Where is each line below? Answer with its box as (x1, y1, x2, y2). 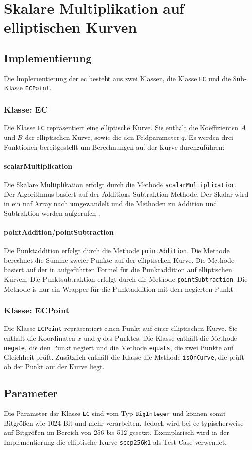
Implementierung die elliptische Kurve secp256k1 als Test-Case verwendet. (4, 436, 227, 447)
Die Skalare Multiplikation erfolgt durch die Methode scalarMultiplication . (4, 179, 237, 189)
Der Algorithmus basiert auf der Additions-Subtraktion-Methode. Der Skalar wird (4, 189, 249, 199)
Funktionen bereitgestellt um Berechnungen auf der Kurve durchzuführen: (4, 141, 225, 152)
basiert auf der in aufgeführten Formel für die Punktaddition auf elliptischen (4, 264, 232, 275)
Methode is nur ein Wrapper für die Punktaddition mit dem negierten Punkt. (4, 283, 235, 294)
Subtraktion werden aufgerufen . (4, 208, 100, 218)
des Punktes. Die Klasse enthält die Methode (103, 333, 237, 343)
